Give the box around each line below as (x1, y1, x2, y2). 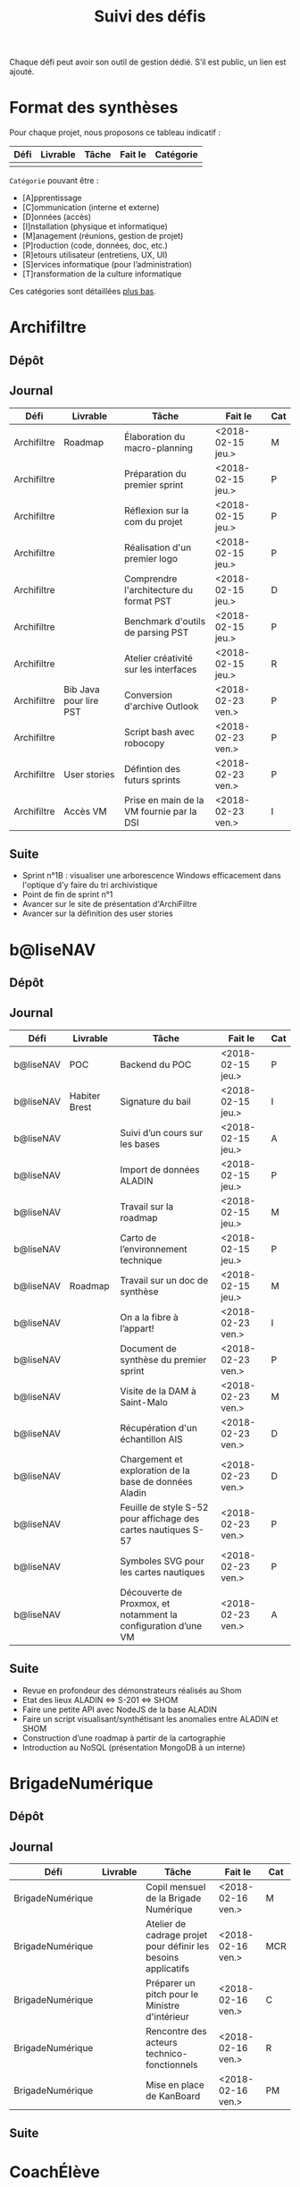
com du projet (124, 515, 183, 528)
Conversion (124, 689, 172, 701)
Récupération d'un (120, 1421, 198, 1434)
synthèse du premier (120, 1353, 207, 1366)
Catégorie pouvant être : (9, 175, 99, 186)
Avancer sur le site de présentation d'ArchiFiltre (21, 899, 197, 910)
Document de (120, 1342, 177, 1354)
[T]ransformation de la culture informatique (21, 268, 182, 279)
